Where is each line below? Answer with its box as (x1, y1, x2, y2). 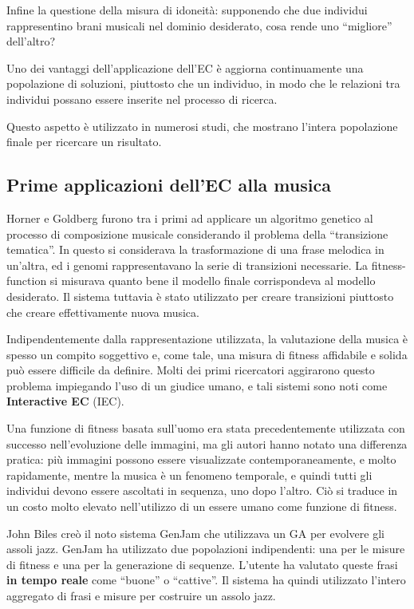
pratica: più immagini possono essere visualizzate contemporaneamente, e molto (6, 451, 396, 468)
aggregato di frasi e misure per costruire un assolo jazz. (6, 587, 276, 604)
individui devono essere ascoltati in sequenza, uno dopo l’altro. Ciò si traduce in (6, 482, 398, 499)
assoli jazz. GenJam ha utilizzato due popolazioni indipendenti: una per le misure (6, 540, 405, 557)
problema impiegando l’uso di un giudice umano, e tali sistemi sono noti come (6, 377, 388, 393)
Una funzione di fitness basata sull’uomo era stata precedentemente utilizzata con (6, 420, 405, 437)
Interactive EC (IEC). (6, 393, 124, 409)
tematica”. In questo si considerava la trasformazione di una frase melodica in (6, 241, 384, 258)
